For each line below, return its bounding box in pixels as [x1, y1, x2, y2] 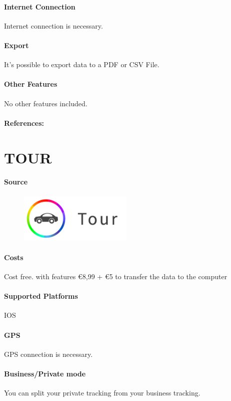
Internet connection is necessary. [4, 20, 103, 31]
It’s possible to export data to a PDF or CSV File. [4, 59, 159, 70]
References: [4, 117, 44, 128]
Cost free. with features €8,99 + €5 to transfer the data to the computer [4, 271, 227, 282]
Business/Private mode [4, 368, 86, 378]
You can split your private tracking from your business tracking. [4, 387, 200, 398]
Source [4, 176, 28, 187]
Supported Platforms [4, 291, 78, 301]
